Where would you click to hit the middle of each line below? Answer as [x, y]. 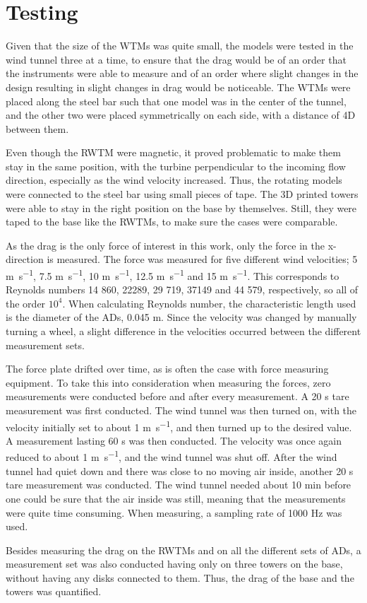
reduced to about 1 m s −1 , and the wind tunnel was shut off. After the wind [172, 456]
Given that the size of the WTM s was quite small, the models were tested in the [180, 46]
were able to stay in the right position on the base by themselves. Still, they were [181, 207]
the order [26, 303]
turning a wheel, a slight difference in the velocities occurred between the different [183, 331]
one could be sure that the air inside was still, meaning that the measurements [176, 498]
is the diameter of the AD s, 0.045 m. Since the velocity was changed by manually [181, 317]
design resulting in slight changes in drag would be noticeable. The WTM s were [178, 87]
